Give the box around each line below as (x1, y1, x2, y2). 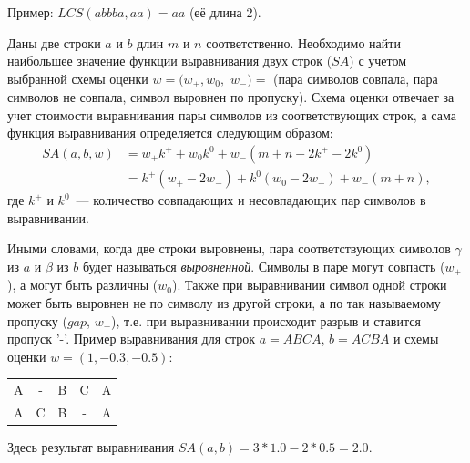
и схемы (393, 329, 439, 348)
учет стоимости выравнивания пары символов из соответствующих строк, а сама (7, 105, 456, 124)
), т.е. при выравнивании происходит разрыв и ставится (111, 311, 421, 330)
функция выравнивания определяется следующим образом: (7, 123, 333, 142)
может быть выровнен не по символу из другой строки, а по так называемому (7, 293, 441, 312)
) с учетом (349, 51, 407, 70)
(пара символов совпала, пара (273, 68, 438, 87)
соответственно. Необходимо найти (206, 33, 401, 52)
